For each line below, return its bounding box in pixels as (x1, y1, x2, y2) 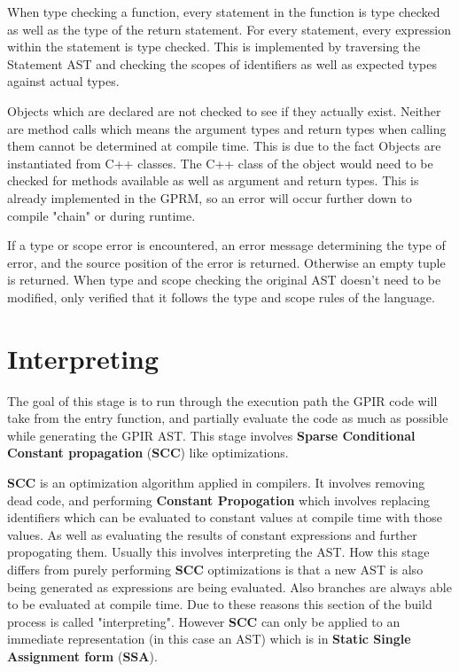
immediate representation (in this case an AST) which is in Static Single (7, 629, 411, 648)
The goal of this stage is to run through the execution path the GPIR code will (7, 391, 438, 410)
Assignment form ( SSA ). (7, 646, 158, 665)
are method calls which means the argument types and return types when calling (7, 119, 447, 137)
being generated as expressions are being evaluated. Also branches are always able (7, 577, 452, 596)
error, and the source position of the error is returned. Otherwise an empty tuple (7, 253, 446, 271)
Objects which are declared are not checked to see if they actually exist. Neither (7, 101, 441, 120)
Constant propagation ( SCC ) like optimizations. (7, 443, 289, 462)
